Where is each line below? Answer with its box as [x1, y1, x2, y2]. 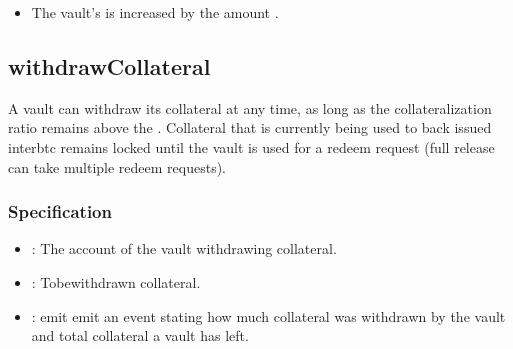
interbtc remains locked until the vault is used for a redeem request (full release [8, 136, 495, 157]
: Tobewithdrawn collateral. [31, 271, 201, 292]
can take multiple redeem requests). [8, 156, 226, 177]
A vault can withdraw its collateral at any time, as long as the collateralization [8, 97, 492, 118]
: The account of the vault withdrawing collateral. [31, 238, 337, 259]
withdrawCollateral [8, 50, 211, 81]
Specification [8, 199, 112, 224]
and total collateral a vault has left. [31, 325, 249, 346]
